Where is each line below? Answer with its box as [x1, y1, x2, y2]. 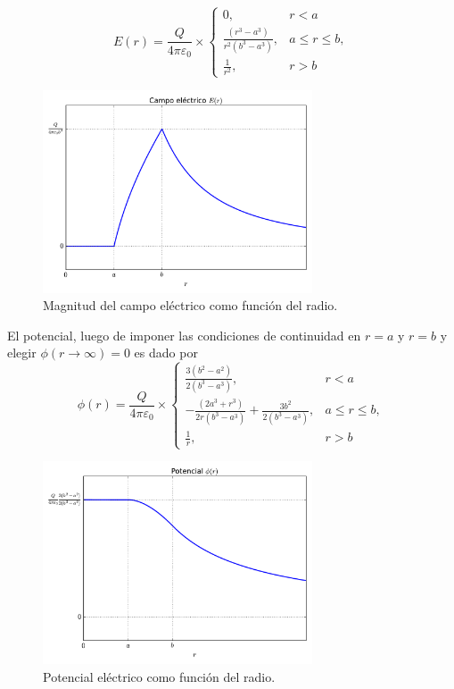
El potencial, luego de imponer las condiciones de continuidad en [7, 325, 361, 344]
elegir [7, 343, 37, 362]
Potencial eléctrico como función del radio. [43, 667, 276, 685]
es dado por [134, 343, 198, 362]
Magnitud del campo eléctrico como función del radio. [43, 296, 338, 315]
